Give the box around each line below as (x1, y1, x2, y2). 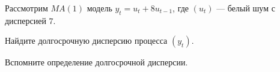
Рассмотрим (5, 2, 48, 14)
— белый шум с (216, 2, 275, 14)
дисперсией (5, 14, 46, 26)
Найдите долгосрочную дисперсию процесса (5, 34, 168, 47)
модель (87, 2, 112, 14)
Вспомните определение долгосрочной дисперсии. (5, 56, 188, 68)
